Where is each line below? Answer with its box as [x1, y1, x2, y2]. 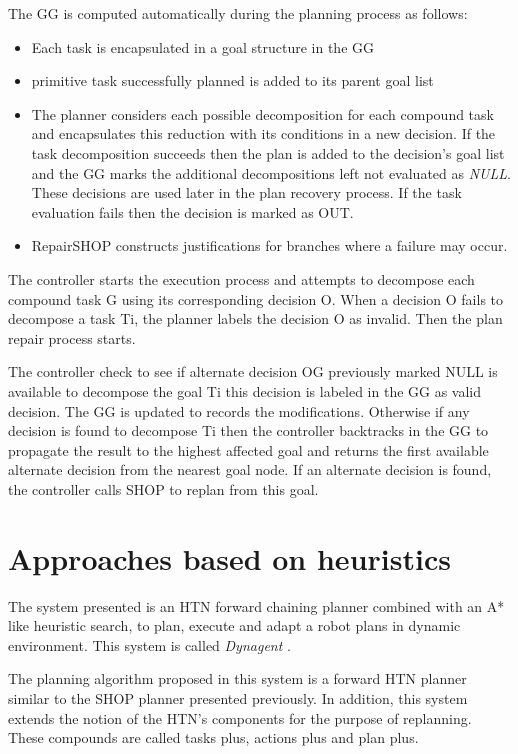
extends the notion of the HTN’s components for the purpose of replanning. [8, 707, 472, 728]
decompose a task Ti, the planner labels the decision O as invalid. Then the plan [8, 308, 503, 329]
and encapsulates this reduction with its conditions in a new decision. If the [31, 123, 496, 144]
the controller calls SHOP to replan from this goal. [8, 478, 319, 499]
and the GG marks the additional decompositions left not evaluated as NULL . [31, 162, 511, 183]
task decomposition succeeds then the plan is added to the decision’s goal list [31, 142, 505, 163]
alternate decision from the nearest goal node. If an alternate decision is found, [8, 459, 492, 480]
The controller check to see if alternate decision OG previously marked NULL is [8, 361, 498, 382]
